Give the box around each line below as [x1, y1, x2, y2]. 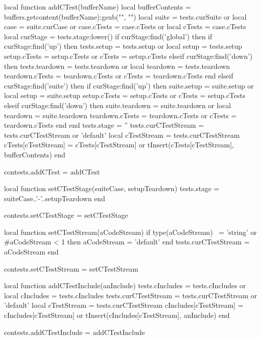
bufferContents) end [4, 149, 65, 159]
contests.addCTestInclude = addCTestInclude [4, 326, 145, 337]
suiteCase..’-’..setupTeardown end [4, 193, 105, 203]
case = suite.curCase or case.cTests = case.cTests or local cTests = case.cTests [4, 21, 246, 32]
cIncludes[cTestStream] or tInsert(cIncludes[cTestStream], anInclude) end [4, 310, 230, 320]
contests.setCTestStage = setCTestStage [4, 210, 128, 220]
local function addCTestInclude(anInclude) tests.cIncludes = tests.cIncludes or [4, 280, 246, 291]
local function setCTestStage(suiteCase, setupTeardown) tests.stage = [4, 183, 220, 194]
